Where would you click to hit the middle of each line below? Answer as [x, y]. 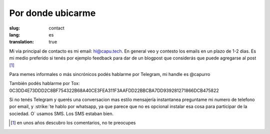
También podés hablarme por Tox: [44, 83]
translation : [22, 42]
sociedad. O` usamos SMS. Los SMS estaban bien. [61, 113]
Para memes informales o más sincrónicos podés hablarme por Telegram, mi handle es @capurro [110, 74]
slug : [14, 28]
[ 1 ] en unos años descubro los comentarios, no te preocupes [73, 123]
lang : [15, 34]
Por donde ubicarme [52, 13]
